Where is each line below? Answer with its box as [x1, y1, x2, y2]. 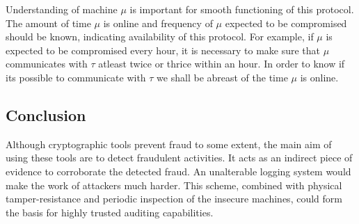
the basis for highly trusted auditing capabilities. [6, 205, 214, 219]
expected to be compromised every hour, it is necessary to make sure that [6, 42, 321, 57]
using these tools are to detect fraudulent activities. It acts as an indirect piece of [6, 150, 353, 165]
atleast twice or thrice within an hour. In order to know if [98, 56, 345, 71]
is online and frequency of [103, 15, 213, 30]
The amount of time [6, 15, 91, 30]
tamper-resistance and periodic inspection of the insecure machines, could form [6, 191, 342, 206]
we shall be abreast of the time [157, 70, 288, 84]
